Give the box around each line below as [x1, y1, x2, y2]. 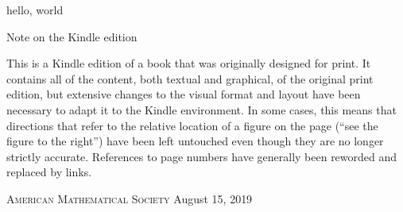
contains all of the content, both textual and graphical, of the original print [6, 70, 374, 87]
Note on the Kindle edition [6, 28, 138, 44]
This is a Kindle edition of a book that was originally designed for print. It [6, 55, 371, 71]
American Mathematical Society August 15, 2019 [6, 190, 253, 206]
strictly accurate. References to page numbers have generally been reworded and [6, 148, 397, 164]
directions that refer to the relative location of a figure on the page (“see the [6, 117, 378, 133]
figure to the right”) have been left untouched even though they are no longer [6, 133, 384, 149]
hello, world [6, 2, 64, 17]
